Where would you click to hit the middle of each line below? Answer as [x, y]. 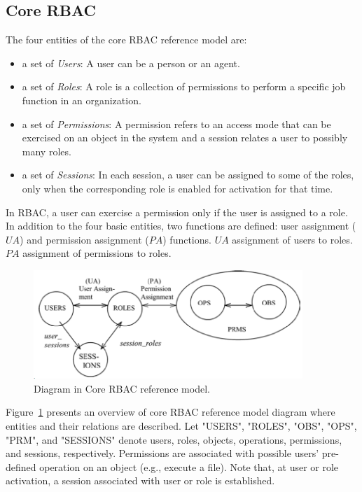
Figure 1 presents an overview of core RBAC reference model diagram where [170, 412]
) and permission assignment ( [84, 239]
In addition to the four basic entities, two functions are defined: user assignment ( [181, 226]
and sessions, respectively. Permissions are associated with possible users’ [162, 453]
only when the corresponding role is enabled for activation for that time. [177, 188]
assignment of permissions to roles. [97, 253]
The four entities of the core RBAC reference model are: [126, 40]
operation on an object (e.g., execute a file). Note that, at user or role [189, 466]
